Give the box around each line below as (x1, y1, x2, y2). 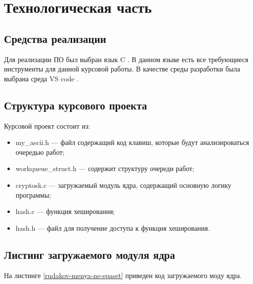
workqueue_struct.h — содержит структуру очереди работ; (15, 163, 194, 174)
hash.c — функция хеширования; (15, 206, 115, 216)
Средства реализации (4, 31, 106, 46)
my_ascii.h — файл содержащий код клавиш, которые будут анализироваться (15, 137, 249, 147)
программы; (15, 189, 51, 200)
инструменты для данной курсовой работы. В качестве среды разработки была (4, 64, 240, 74)
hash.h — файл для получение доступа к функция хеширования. (15, 222, 210, 233)
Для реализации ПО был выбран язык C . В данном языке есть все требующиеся (4, 54, 249, 64)
